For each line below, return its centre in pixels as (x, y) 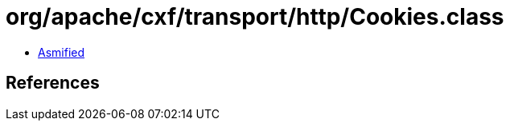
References (53, 83)
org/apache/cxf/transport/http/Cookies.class (255, 17)
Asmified (62, 52)
